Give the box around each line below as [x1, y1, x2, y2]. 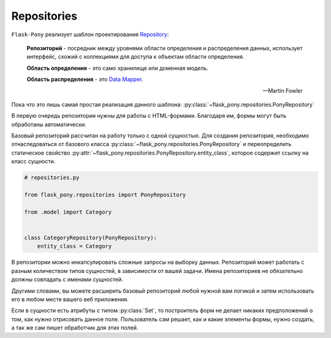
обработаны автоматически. [11, 120, 87, 128]
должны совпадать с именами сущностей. [11, 276, 123, 283]
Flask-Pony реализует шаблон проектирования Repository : [11, 31, 169, 38]
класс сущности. [11, 158, 56, 165]
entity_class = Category [37, 243, 112, 250]
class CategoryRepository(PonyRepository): [24, 234, 158, 241]
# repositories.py [24, 174, 80, 181]
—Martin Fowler [262, 86, 303, 94]
